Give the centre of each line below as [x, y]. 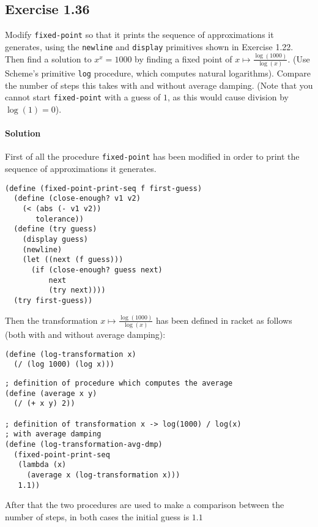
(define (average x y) [51, 393]
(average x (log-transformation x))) [103, 475]
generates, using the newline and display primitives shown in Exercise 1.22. [149, 46]
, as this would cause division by [228, 97]
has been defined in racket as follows [224, 320]
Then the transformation [51, 320]
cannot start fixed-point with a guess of [83, 97]
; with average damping [53, 434]
